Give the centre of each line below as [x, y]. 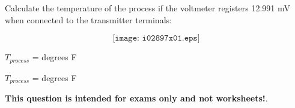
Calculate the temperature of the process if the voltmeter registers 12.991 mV [147, 8]
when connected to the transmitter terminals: [88, 19]
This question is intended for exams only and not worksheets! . [136, 98]
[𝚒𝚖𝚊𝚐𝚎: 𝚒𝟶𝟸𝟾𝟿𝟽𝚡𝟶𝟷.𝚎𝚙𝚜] [156, 38]
